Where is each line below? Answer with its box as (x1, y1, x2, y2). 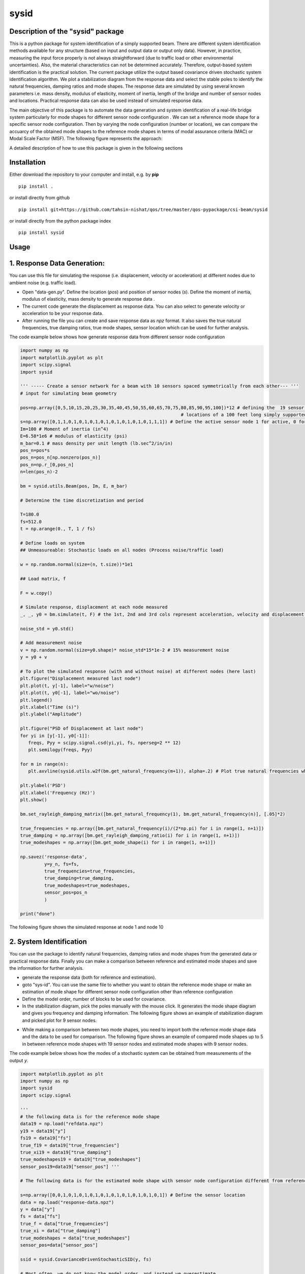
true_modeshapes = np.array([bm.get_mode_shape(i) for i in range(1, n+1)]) (20, 840, 216, 845)
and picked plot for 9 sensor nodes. (22, 1017, 97, 1023)
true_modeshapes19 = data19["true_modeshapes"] (20, 1157, 141, 1162)
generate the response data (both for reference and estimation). (22, 974, 157, 980)
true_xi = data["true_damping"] (20, 1228, 101, 1234)
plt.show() (20, 797, 47, 803)
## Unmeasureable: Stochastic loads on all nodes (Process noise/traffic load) (20, 547, 224, 553)
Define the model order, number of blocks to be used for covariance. (22, 996, 166, 1002)
